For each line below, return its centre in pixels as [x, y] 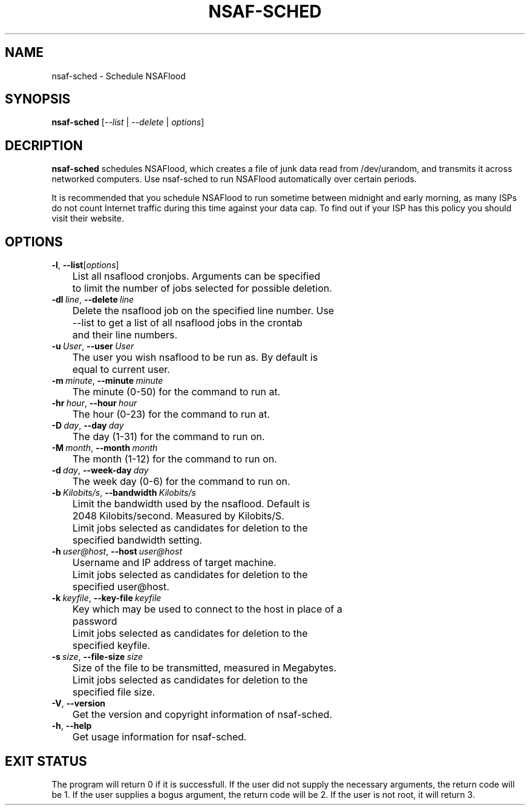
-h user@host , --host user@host [117, 552]
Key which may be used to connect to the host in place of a [207, 609]
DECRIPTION [44, 145]
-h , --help [72, 726]
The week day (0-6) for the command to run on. [181, 482]
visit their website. [88, 219]
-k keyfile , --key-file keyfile [106, 598]
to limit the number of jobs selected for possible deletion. [202, 288]
